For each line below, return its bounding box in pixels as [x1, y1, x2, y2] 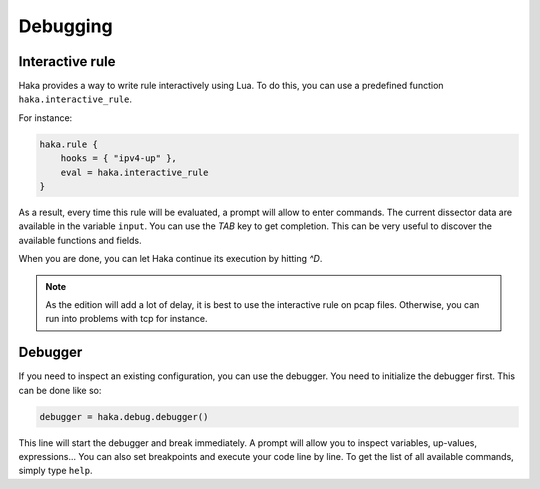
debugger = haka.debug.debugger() [39, 411, 209, 422]
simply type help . [18, 465, 94, 477]
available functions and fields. [18, 234, 142, 246]
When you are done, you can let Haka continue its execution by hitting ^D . [18, 253, 323, 265]
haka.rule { [39, 138, 99, 150]
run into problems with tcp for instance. [45, 313, 208, 325]
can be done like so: [18, 384, 102, 396]
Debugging [18, 15, 114, 37]
